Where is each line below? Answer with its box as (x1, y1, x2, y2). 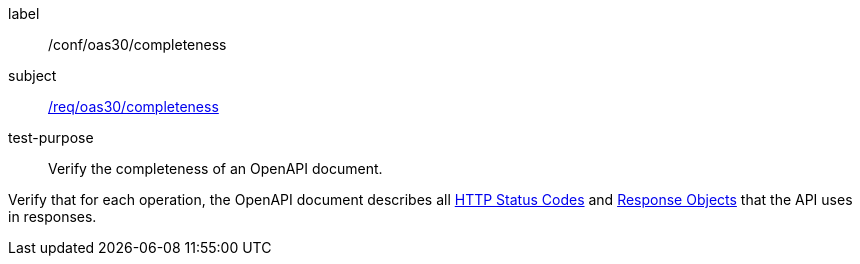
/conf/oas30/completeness (48, 36, 227, 53)
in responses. (8, 208, 97, 225)
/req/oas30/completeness (48, 98, 219, 115)
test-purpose (8, 129, 94, 146)
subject (8, 67, 57, 84)
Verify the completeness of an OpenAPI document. (48, 160, 383, 177)
